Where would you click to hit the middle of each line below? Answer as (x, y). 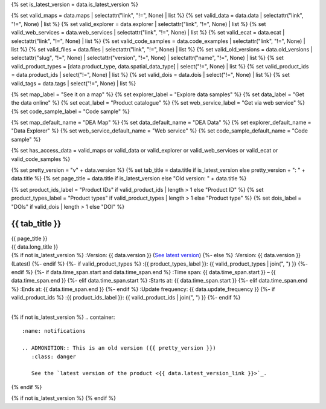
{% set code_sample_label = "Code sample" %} (70, 111)
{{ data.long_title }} (35, 247)
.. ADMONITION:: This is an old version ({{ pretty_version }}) (119, 348)
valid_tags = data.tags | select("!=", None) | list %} (74, 83)
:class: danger (54, 356)
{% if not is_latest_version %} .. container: (63, 317)
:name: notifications (54, 331)
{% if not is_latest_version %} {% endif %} (64, 398)
